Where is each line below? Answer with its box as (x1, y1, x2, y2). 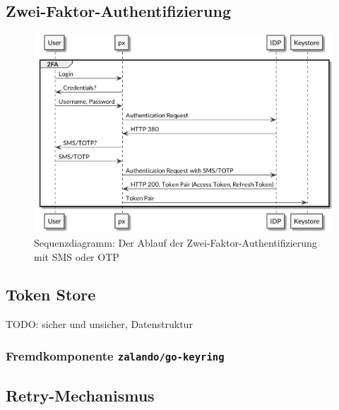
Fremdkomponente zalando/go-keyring (6, 346, 225, 364)
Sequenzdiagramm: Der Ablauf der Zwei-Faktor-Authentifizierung (34, 235, 317, 250)
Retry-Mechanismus (6, 384, 155, 406)
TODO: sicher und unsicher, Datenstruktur (6, 317, 193, 332)
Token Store (6, 283, 96, 305)
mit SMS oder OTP (34, 249, 119, 264)
